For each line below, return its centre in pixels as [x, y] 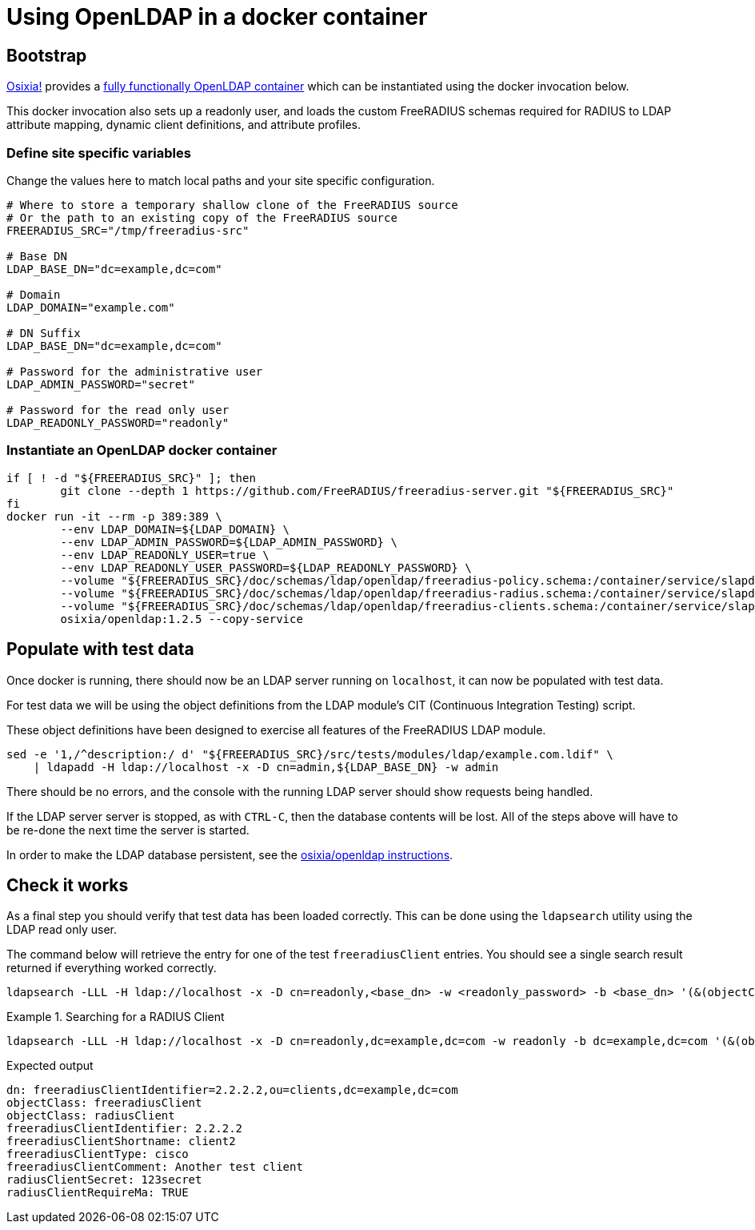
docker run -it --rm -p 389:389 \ [114, 516]
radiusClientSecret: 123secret [104, 1180]
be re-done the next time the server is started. [128, 830]
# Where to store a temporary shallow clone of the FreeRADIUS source [232, 205]
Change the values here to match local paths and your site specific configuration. [221, 180]
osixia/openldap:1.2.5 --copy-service [182, 619]
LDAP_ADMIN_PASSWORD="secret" [101, 384]
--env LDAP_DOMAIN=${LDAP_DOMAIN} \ [175, 529]
